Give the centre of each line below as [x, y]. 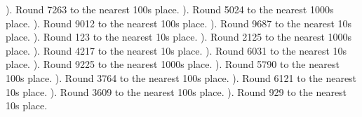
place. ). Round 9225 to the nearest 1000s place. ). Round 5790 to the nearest [173, 64]
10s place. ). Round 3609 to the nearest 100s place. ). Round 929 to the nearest [176, 91]
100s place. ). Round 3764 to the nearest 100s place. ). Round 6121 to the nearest [181, 77]
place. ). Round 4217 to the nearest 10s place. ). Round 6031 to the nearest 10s [176, 50]
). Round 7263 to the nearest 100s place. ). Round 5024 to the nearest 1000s [170, 9]
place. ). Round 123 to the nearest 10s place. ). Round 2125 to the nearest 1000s [179, 37]
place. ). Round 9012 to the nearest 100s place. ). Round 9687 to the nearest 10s [179, 23]
